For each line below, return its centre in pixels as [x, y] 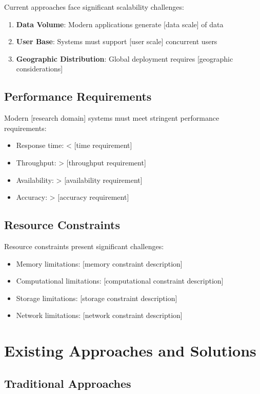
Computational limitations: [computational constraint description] [120, 281]
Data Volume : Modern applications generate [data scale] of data [120, 24]
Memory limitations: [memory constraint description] [99, 263]
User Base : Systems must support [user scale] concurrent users [117, 41]
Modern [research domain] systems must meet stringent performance [112, 118]
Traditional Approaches [68, 383]
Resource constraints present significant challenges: [84, 246]
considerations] [39, 69]
